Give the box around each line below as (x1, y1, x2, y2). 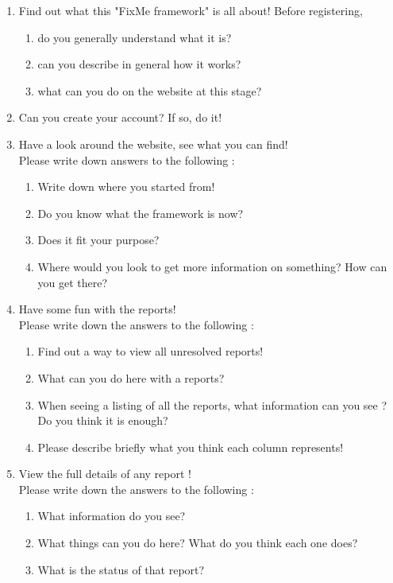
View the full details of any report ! (18, 465, 191, 482)
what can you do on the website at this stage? (37, 82, 262, 99)
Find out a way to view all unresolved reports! (37, 343, 264, 360)
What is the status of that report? (37, 561, 205, 577)
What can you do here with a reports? (37, 369, 225, 386)
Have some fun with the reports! (18, 301, 176, 317)
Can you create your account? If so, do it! (18, 109, 222, 126)
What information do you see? (37, 507, 186, 524)
